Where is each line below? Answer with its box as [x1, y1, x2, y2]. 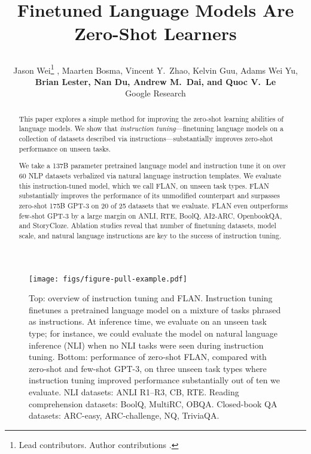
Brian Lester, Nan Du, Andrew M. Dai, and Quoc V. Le [35, 75, 276, 87]
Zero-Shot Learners [74, 21, 237, 46]
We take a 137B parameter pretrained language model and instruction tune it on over [19, 161, 286, 171]
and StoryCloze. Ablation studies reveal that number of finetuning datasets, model [19, 220, 276, 231]
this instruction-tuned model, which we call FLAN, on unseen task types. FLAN [19, 180, 269, 190]
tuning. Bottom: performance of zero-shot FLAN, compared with [29, 350, 267, 363]
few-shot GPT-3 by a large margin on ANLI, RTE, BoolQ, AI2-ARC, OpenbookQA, [19, 210, 282, 220]
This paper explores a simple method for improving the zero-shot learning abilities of [19, 113, 283, 123]
